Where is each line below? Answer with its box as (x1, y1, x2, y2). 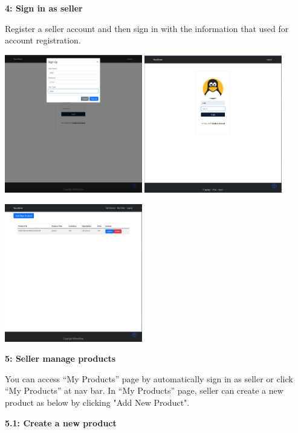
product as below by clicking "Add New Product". (5, 396, 190, 408)
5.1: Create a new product (5, 416, 117, 429)
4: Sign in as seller (5, 2, 83, 14)
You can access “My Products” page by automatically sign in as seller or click (5, 372, 293, 385)
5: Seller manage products (5, 352, 116, 365)
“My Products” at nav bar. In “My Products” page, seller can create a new (5, 384, 283, 397)
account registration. (5, 34, 81, 47)
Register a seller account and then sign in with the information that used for (5, 22, 289, 34)
